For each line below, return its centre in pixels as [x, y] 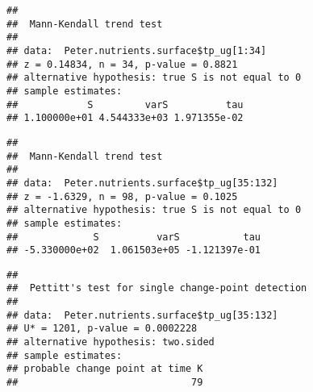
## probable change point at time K [105, 369]
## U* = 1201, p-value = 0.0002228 [102, 329]
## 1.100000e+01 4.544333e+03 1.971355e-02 [125, 118]
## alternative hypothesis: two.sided [111, 342]
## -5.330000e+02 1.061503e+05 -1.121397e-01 [134, 250]
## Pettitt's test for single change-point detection [157, 288]
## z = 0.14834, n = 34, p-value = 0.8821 [122, 64]
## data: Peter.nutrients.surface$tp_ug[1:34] [137, 50]
